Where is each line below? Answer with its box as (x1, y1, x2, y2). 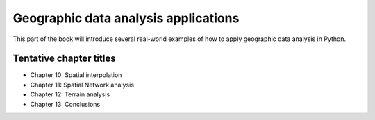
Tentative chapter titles (12, 53, 116, 65)
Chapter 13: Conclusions (30, 100, 101, 108)
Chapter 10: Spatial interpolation (30, 71, 122, 79)
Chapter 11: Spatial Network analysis (30, 80, 135, 89)
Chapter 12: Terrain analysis (30, 90, 110, 98)
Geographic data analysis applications (12, 10, 240, 26)
